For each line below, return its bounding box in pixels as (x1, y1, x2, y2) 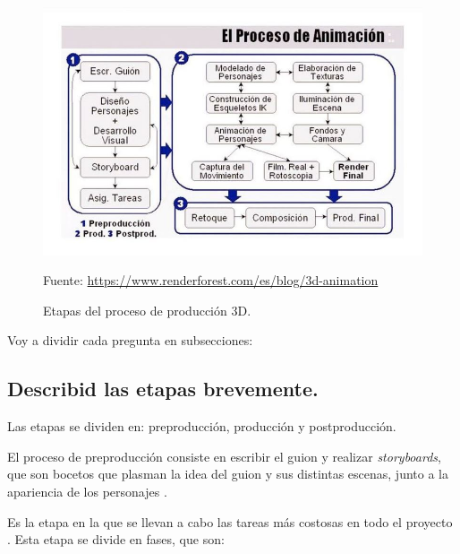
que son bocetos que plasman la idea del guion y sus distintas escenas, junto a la (7, 464, 448, 483)
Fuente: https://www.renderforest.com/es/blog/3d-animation (43, 271, 379, 290)
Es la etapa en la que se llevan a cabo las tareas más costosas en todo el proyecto (7, 512, 453, 531)
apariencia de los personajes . (7, 482, 167, 501)
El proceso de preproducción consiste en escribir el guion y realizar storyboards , (7, 446, 441, 465)
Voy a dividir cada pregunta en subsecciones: (7, 331, 253, 350)
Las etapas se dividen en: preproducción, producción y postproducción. (7, 417, 396, 436)
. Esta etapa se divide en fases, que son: (7, 530, 225, 549)
